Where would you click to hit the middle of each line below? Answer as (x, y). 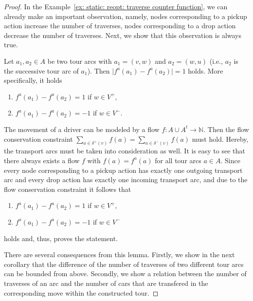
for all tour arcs (178, 160)
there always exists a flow (42, 160)
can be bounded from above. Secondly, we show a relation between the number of (125, 273)
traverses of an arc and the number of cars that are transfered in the (106, 283)
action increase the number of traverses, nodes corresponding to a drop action (120, 26)
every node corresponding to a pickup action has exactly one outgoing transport (123, 170)
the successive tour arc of (41, 70)
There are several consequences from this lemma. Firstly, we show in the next (119, 254)
